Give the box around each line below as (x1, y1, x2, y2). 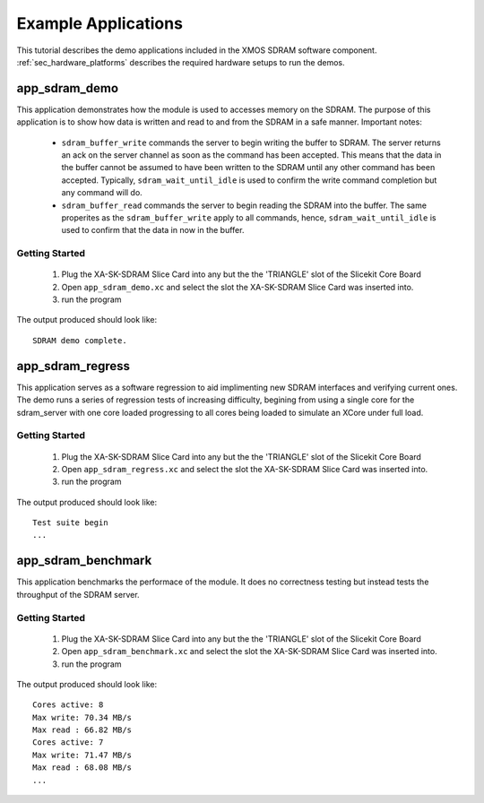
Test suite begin (32, 518, 108, 528)
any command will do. (61, 187, 143, 198)
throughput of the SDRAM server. (16, 589, 140, 600)
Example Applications (16, 13, 184, 33)
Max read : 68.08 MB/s (32, 763, 133, 773)
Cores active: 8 (32, 700, 104, 710)
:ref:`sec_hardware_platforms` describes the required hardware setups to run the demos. (16, 56, 345, 67)
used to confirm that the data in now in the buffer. (61, 225, 245, 236)
